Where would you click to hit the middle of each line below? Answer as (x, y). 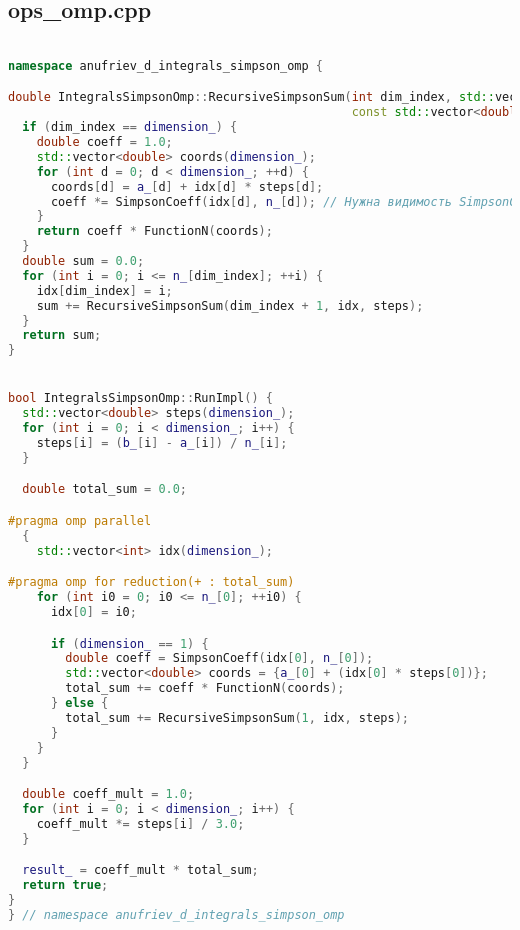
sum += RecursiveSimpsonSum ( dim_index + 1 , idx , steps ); (230, 305)
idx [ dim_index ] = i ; (104, 290)
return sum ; (62, 335)
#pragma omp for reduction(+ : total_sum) (151, 582)
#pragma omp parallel (80, 521)
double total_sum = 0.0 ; (105, 489)
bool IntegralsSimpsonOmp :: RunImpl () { (140, 398)
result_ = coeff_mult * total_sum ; (140, 870)
